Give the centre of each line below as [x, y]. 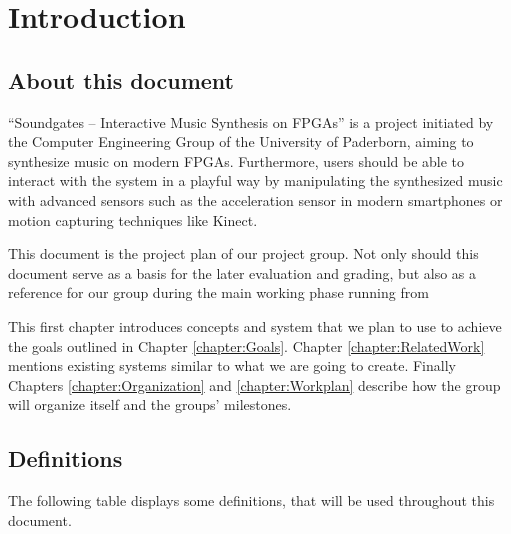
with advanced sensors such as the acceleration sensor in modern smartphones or [255, 199]
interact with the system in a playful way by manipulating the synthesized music [255, 180]
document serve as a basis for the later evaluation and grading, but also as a [242, 272]
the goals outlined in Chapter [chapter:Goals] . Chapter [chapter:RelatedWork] [246, 345]
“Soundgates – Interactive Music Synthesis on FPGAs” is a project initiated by [251, 121]
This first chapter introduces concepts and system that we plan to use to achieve [255, 325]
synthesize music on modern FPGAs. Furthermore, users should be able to [236, 160]
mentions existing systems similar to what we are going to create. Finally [232, 365]
